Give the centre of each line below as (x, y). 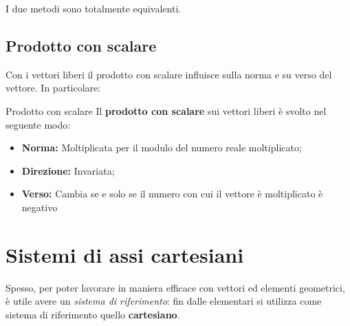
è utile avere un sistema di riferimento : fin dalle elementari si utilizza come (164, 301)
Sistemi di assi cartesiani (125, 254)
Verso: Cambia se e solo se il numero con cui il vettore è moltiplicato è (172, 194)
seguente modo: (38, 124)
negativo (40, 207)
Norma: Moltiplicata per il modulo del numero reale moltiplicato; (162, 148)
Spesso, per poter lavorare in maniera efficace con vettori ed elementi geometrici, (175, 287)
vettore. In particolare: (53, 88)
